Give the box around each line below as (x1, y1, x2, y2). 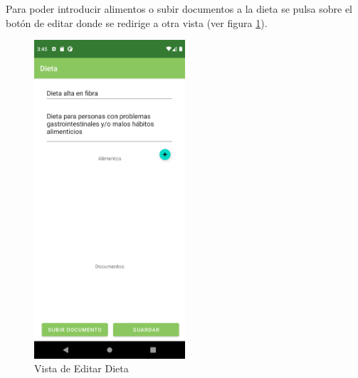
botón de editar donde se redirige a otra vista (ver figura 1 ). (6, 15, 268, 30)
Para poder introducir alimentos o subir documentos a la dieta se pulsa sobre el (6, 1, 353, 16)
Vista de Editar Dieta (34, 361, 129, 376)
